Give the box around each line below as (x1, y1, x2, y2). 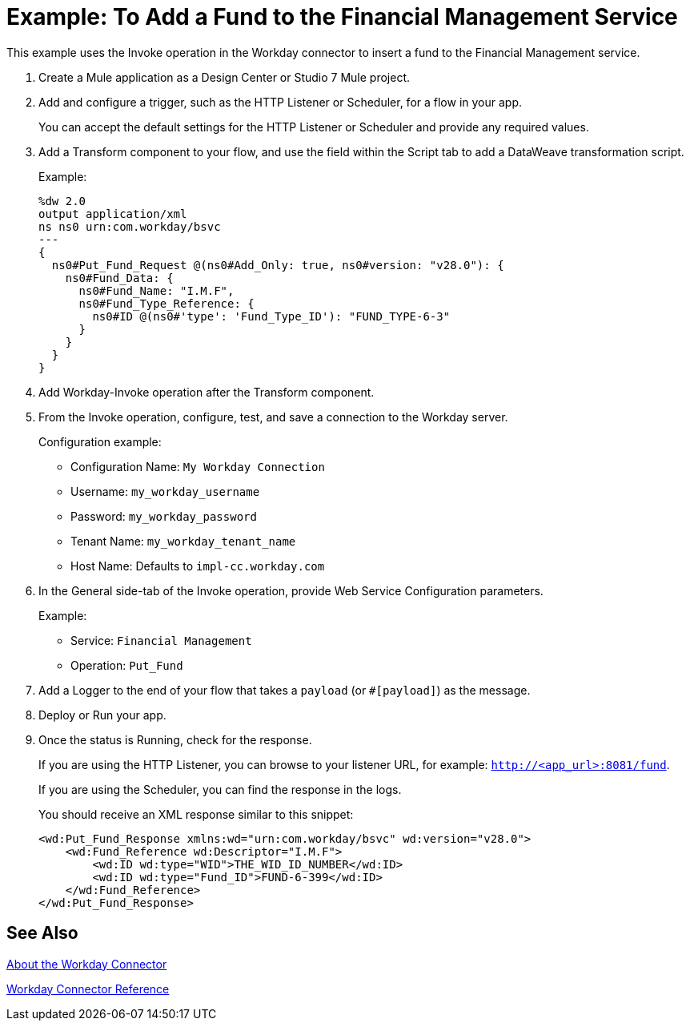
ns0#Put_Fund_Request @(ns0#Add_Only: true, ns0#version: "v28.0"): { (51, 258, 504, 272)
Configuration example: (38, 434, 162, 449)
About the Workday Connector (6, 957, 167, 971)
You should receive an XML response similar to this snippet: (38, 807, 354, 821)
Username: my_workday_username (70, 484, 260, 498)
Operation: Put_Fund (70, 658, 183, 672)
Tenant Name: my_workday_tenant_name (70, 534, 296, 548)
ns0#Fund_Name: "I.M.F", (78, 284, 235, 297)
